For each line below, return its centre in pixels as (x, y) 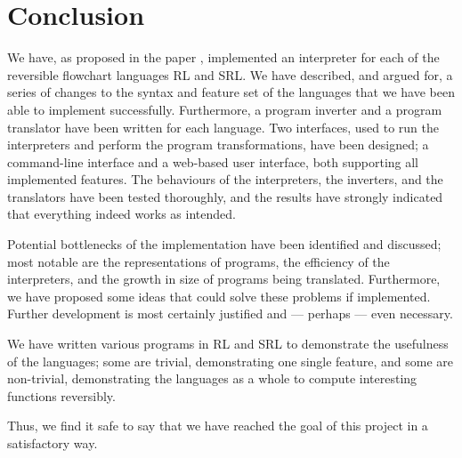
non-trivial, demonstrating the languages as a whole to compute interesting (212, 378)
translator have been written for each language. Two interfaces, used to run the (223, 127)
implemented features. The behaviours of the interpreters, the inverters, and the (225, 179)
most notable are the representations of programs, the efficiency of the (199, 261)
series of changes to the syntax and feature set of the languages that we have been (231, 92)
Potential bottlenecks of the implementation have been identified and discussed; (224, 244)
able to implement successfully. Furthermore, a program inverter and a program (225, 109)
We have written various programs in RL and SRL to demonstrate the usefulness (228, 344)
